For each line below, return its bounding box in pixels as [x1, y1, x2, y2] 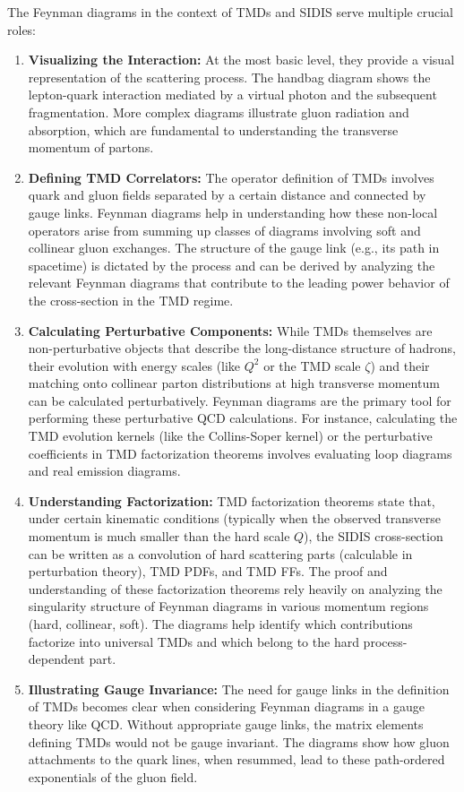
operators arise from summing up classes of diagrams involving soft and [28, 220, 421, 239]
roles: [7, 20, 37, 39]
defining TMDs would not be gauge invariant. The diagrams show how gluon [28, 732, 450, 751]
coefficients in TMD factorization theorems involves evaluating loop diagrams [28, 443, 452, 462]
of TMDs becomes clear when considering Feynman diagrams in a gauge [28, 697, 425, 716]
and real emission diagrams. [28, 461, 181, 480]
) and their [370, 356, 430, 374]
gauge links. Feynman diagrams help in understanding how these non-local [28, 202, 438, 221]
